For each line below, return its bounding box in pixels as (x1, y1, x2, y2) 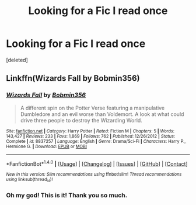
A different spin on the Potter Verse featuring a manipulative (20, 104, 165, 111)
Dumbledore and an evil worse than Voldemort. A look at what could (20, 110, 184, 118)
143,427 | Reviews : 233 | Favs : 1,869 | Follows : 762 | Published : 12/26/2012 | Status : (6, 133, 176, 139)
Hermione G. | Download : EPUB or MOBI (6, 143, 87, 149)
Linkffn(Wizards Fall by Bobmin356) (6, 73, 140, 83)
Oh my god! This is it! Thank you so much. (6, 191, 128, 199)
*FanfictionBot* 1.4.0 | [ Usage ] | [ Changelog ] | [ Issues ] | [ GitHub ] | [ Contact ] (6, 159, 188, 168)
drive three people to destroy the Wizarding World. (20, 117, 143, 124)
